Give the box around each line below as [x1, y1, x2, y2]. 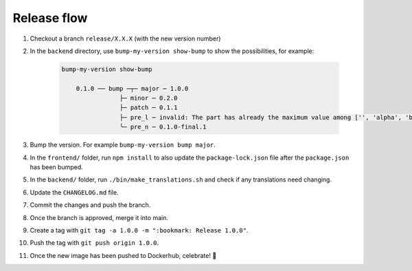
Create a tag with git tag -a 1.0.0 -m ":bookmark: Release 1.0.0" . [30, 226, 249, 234]
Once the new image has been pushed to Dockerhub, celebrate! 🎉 [30, 251, 217, 259]
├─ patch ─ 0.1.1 [119, 104, 178, 111]
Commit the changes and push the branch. [30, 201, 151, 209]
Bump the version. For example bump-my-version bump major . [30, 141, 216, 149]
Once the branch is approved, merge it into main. [30, 213, 168, 221]
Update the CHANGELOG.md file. [30, 188, 119, 196]
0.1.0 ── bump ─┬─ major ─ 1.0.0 [76, 85, 189, 92]
